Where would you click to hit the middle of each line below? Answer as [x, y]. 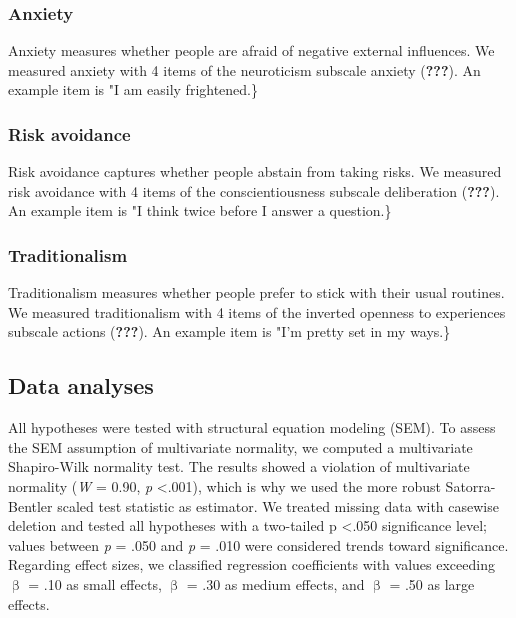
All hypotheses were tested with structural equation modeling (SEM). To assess [252, 427]
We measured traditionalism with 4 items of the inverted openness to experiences [257, 311]
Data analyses [81, 385]
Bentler [30, 505]
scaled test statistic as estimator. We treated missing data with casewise [278, 505]
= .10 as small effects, [95, 583]
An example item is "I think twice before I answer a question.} [200, 210]
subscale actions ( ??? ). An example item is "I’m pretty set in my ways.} [229, 331]
